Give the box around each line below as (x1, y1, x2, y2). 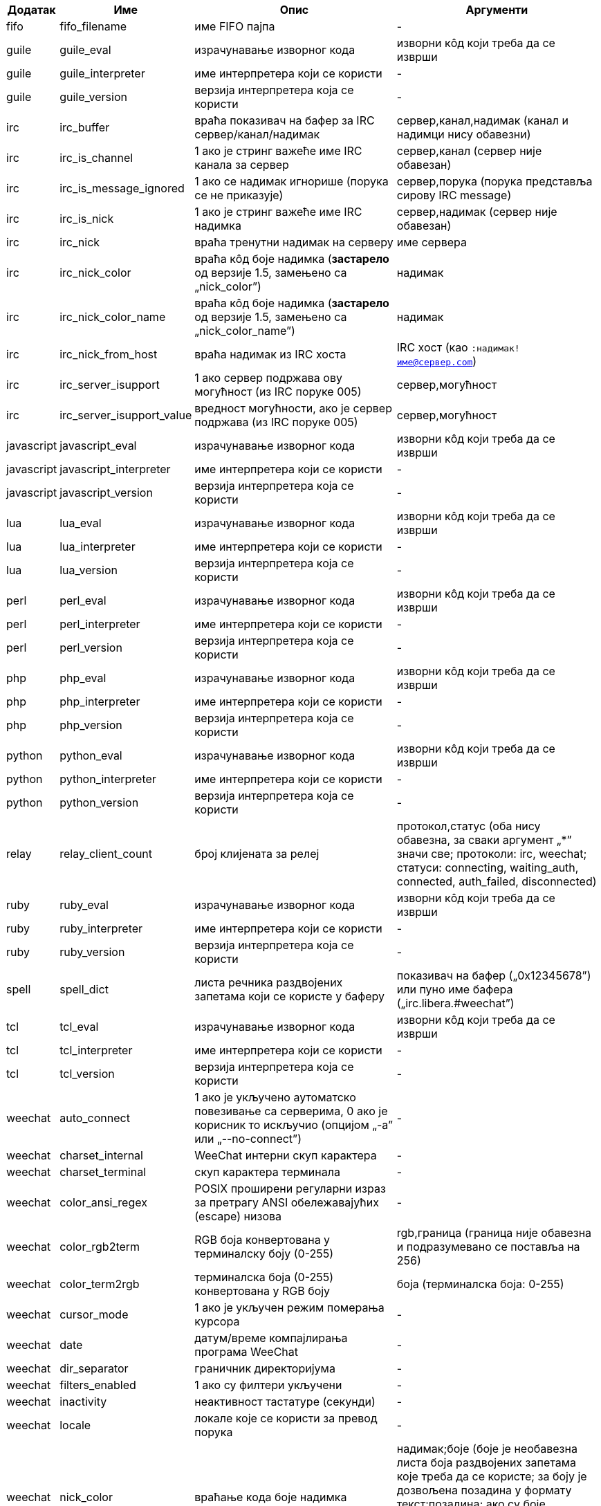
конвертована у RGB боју (194, 1284, 331, 1298)
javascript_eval (59, 439, 137, 452)
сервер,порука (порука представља (396, 174, 593, 188)
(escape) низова (194, 1209, 282, 1223)
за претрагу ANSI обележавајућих (194, 1195, 379, 1209)
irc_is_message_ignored (59, 181, 185, 195)
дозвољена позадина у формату (396, 1483, 572, 1497)
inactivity (59, 1395, 107, 1408)
